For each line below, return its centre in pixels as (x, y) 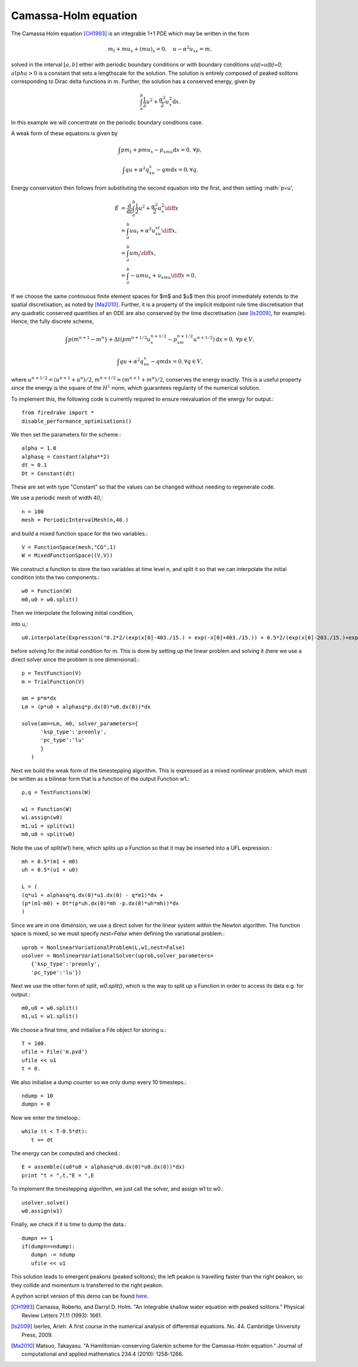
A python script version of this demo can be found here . (80, 1296)
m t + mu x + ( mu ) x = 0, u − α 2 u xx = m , (160, 49)
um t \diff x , (143, 254)
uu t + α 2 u (142, 231)
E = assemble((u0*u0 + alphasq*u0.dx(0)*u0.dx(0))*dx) (104, 1167)
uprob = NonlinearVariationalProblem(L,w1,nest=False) (104, 947)
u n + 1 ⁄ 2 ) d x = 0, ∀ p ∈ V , (224, 339)
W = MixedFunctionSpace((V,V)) (67, 556)
